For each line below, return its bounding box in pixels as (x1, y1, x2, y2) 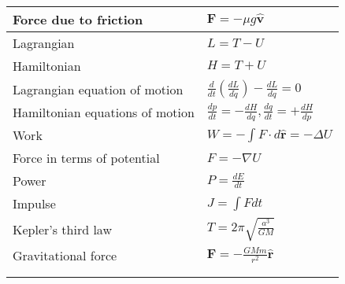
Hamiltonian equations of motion (13, 103, 195, 121)
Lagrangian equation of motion (13, 79, 184, 98)
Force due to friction (13, 10, 143, 28)
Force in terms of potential (13, 149, 160, 167)
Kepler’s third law (13, 219, 112, 238)
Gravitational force (13, 245, 117, 264)
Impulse (13, 194, 56, 212)
